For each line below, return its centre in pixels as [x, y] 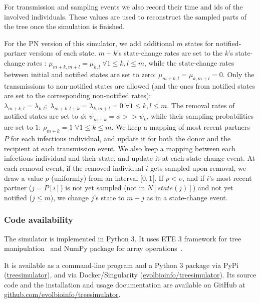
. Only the [238, 74]
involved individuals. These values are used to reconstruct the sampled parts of [125, 16]
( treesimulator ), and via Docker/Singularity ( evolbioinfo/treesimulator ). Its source [130, 275]
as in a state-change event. [187, 197]
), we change [69, 197]
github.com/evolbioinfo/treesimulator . [62, 294]
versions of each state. [62, 53]
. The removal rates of [201, 105]
